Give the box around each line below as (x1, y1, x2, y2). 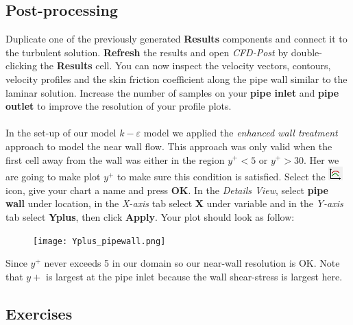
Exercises (5, 302, 73, 324)
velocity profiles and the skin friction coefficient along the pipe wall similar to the (5, 71, 348, 86)
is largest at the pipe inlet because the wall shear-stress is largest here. (46, 269, 343, 283)
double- (291, 45, 322, 59)
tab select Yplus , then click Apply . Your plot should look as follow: (5, 209, 295, 224)
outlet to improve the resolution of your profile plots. (5, 99, 232, 113)
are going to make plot (5, 169, 101, 184)
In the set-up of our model (5, 125, 117, 140)
